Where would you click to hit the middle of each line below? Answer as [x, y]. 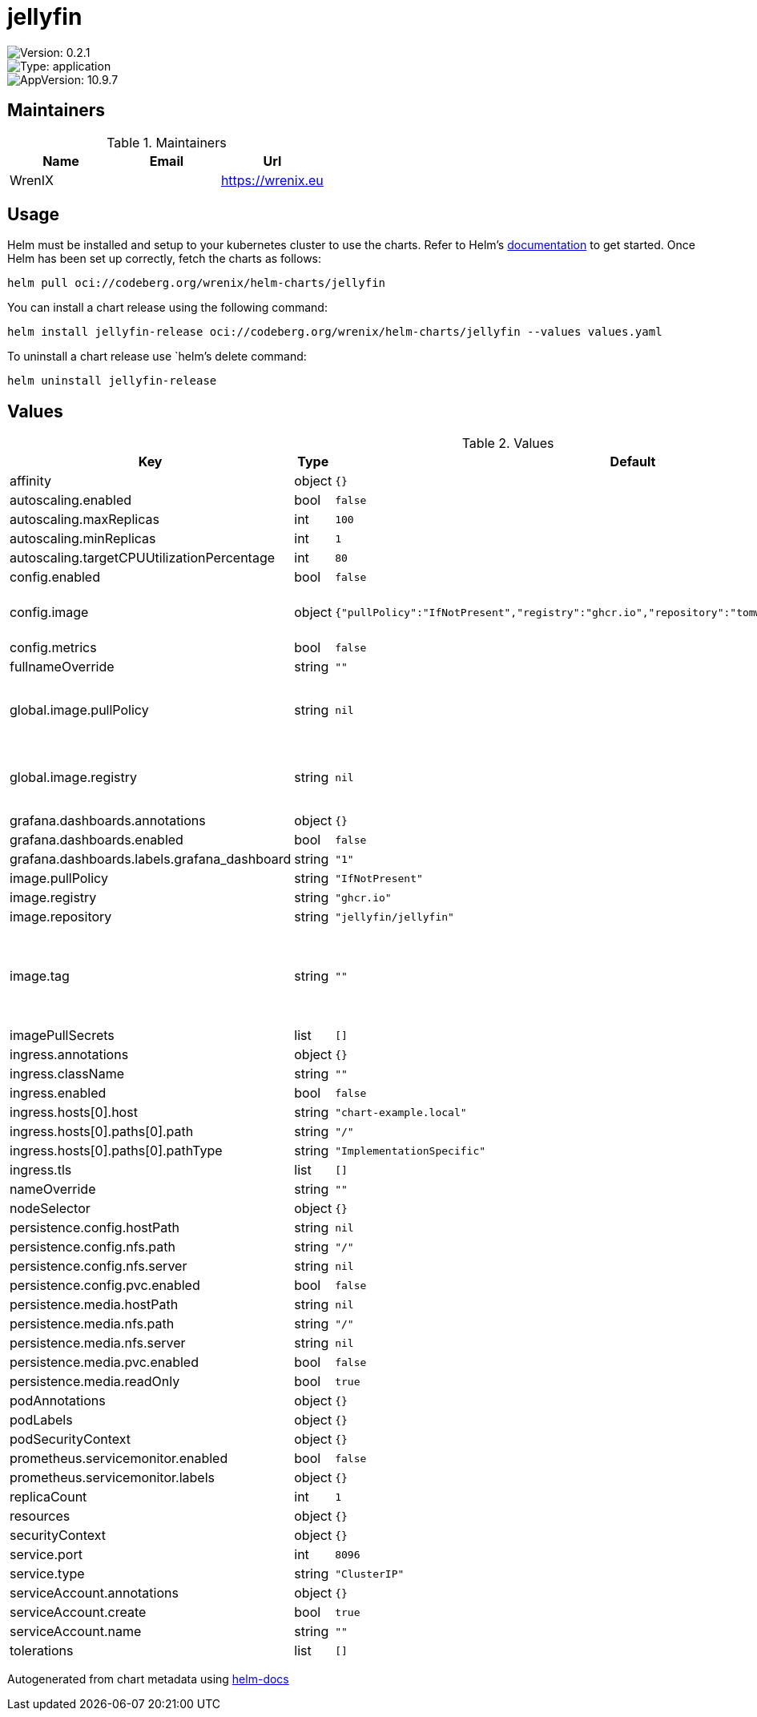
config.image [49, 613]
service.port [46, 1555]
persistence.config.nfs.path [93, 1247]
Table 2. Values [508, 443]
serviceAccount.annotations [94, 1593]
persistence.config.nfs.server [99, 1266]
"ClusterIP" [370, 1574]
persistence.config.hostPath [95, 1228]
